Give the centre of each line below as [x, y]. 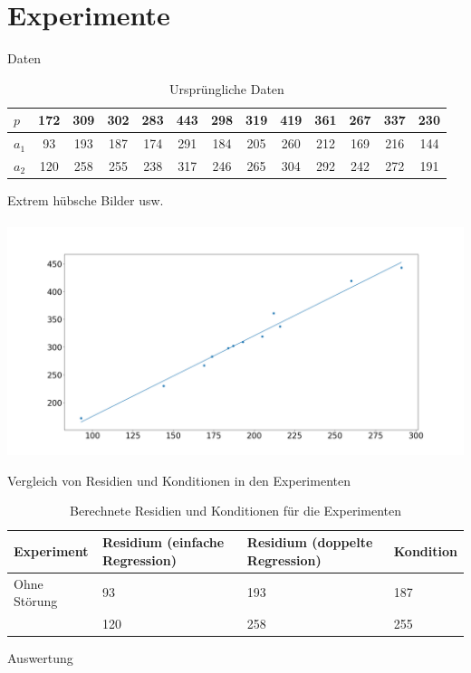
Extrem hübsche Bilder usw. [86, 200]
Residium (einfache [163, 542]
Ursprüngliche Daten [227, 88]
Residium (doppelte [310, 542]
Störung [36, 601]
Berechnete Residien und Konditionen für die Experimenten [235, 511]
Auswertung [40, 658]
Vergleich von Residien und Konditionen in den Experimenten [179, 480]
